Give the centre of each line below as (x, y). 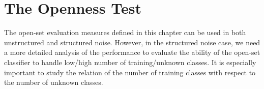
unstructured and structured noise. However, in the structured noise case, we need (132, 42)
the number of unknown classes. (54, 82)
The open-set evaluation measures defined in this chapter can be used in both (125, 32)
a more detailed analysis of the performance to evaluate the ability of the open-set (132, 52)
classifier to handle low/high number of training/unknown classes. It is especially (130, 62)
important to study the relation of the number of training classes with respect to (130, 72)
